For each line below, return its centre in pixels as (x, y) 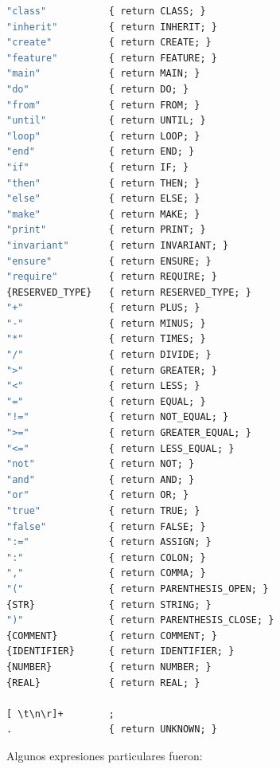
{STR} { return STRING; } (109, 604)
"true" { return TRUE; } (103, 511)
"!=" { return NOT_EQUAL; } (118, 417)
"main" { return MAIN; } (103, 74)
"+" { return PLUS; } (103, 308)
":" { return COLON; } (106, 557)
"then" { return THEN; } (103, 183)
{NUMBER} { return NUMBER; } (109, 667)
